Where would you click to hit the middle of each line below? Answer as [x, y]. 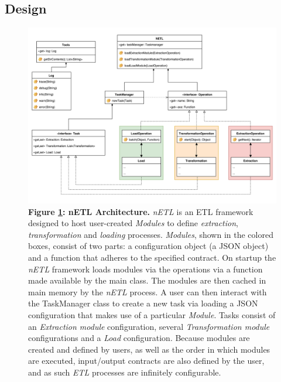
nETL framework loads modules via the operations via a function [145, 269]
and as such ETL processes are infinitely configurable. [125, 372]
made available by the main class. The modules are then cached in [147, 280]
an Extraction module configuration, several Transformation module [149, 326]
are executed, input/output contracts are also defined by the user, [146, 361]
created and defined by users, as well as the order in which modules [149, 349]
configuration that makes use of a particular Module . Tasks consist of [152, 314]
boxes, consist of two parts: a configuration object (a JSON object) [148, 246]
